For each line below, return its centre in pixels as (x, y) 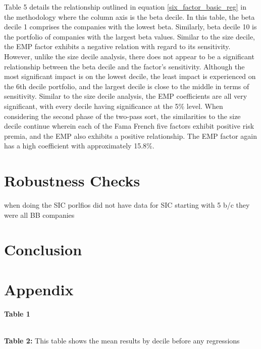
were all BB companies (39, 215)
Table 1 (17, 313)
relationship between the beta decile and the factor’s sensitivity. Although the (124, 66)
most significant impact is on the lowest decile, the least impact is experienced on (130, 76)
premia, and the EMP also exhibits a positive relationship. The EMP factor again (130, 135)
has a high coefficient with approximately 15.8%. (79, 146)
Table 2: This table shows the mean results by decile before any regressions (122, 340)
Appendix (39, 289)
